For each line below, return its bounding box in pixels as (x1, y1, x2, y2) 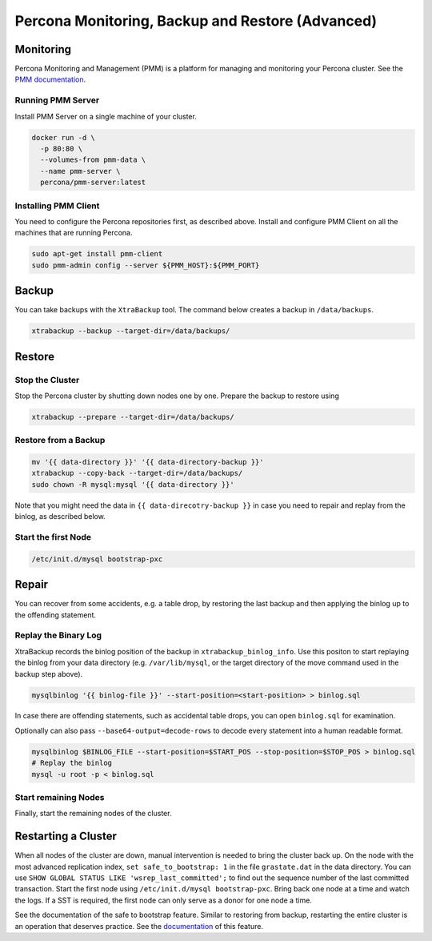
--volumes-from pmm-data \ (40, 155, 146, 164)
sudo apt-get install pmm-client (31, 249, 163, 259)
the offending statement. (14, 609, 96, 620)
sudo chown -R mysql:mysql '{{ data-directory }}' (31, 480, 235, 489)
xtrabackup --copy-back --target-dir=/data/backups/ (31, 468, 243, 478)
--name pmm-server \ (40, 167, 121, 175)
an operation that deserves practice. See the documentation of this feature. (14, 921, 264, 931)
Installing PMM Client (14, 200, 100, 211)
